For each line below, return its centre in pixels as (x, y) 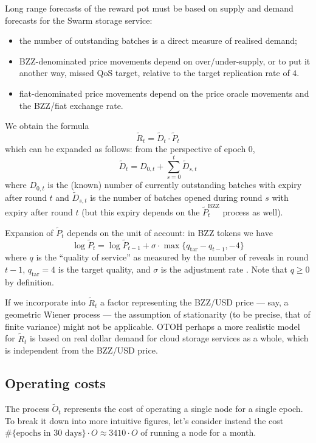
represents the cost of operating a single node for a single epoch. (184, 409)
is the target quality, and (104, 269)
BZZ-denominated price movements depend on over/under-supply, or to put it (165, 61)
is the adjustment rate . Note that (224, 269)
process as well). (253, 211)
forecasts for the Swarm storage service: (79, 20)
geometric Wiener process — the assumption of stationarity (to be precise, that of (158, 314)
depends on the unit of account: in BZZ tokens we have (170, 232)
